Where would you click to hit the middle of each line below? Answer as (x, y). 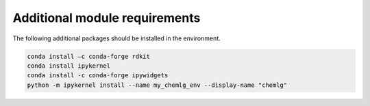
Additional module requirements (107, 18)
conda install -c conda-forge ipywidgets (98, 76)
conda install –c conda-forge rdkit (89, 56)
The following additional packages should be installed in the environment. (116, 38)
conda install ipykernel (69, 66)
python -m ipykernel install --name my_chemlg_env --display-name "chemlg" (157, 85)
